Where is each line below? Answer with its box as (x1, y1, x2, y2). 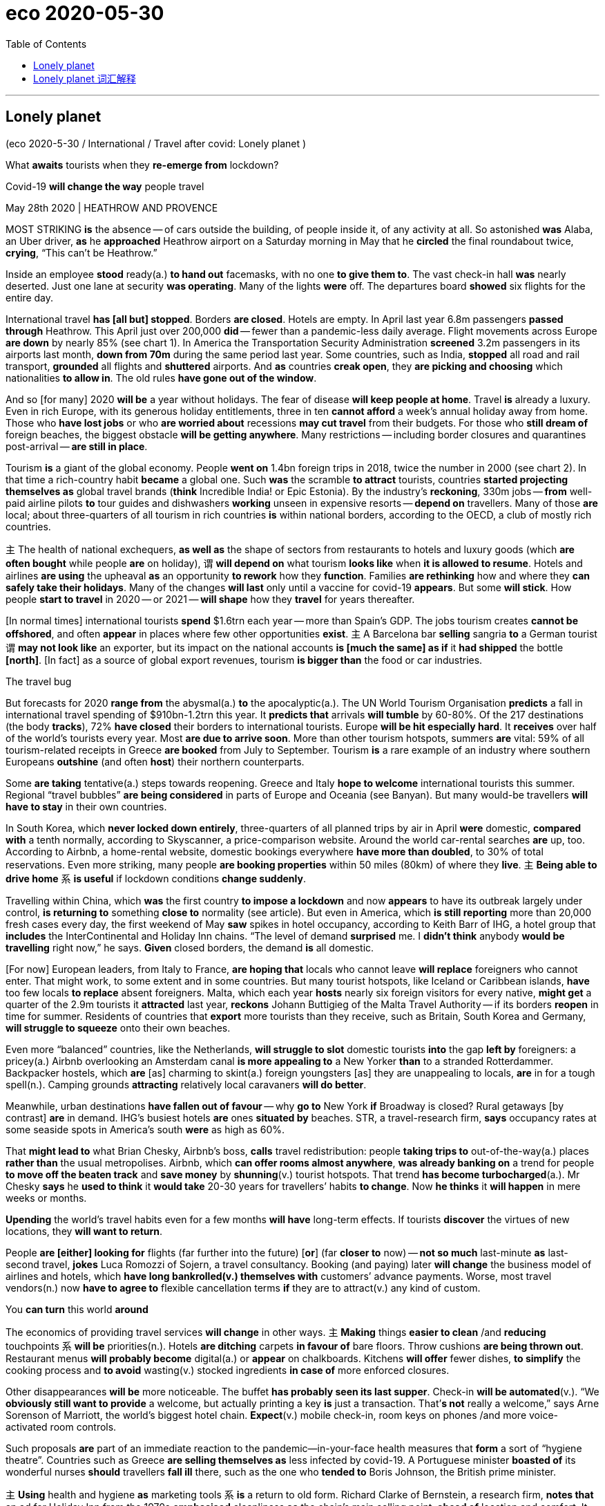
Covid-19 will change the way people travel (6, 180, 204, 192)
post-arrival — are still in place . (6, 440, 148, 452)
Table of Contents (6, 37, 87, 50)
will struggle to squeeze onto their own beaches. (6, 1021, 231, 1034)
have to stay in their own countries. (6, 800, 167, 812)
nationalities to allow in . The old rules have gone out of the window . (6, 371, 317, 384)
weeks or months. (6, 1191, 87, 1204)
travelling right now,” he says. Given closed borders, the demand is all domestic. (6, 941, 374, 954)
